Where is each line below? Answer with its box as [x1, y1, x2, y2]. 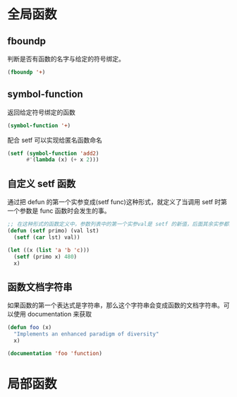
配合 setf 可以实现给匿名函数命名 [7, 136, 102, 144]
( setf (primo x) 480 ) [13, 253, 78, 260]
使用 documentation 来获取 [13, 310, 92, 319]
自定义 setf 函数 [7, 177, 76, 189]
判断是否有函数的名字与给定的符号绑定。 [7, 54, 125, 63]
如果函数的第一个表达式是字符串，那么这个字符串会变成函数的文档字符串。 [7, 301, 224, 309]
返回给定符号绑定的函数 [7, 107, 75, 117]
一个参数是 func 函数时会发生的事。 [7, 206, 111, 215]
